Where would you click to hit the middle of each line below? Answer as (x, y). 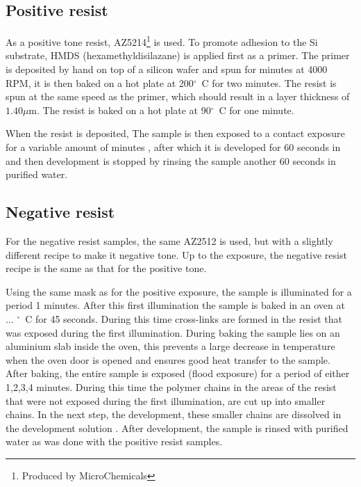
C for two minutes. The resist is (269, 82)
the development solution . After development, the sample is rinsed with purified (177, 428)
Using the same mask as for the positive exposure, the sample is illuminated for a (179, 291)
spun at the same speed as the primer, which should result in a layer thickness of (178, 96)
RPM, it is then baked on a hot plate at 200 (100, 82)
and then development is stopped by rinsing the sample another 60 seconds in (171, 160)
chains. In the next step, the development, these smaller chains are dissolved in (174, 414)
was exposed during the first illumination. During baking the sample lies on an (173, 332)
